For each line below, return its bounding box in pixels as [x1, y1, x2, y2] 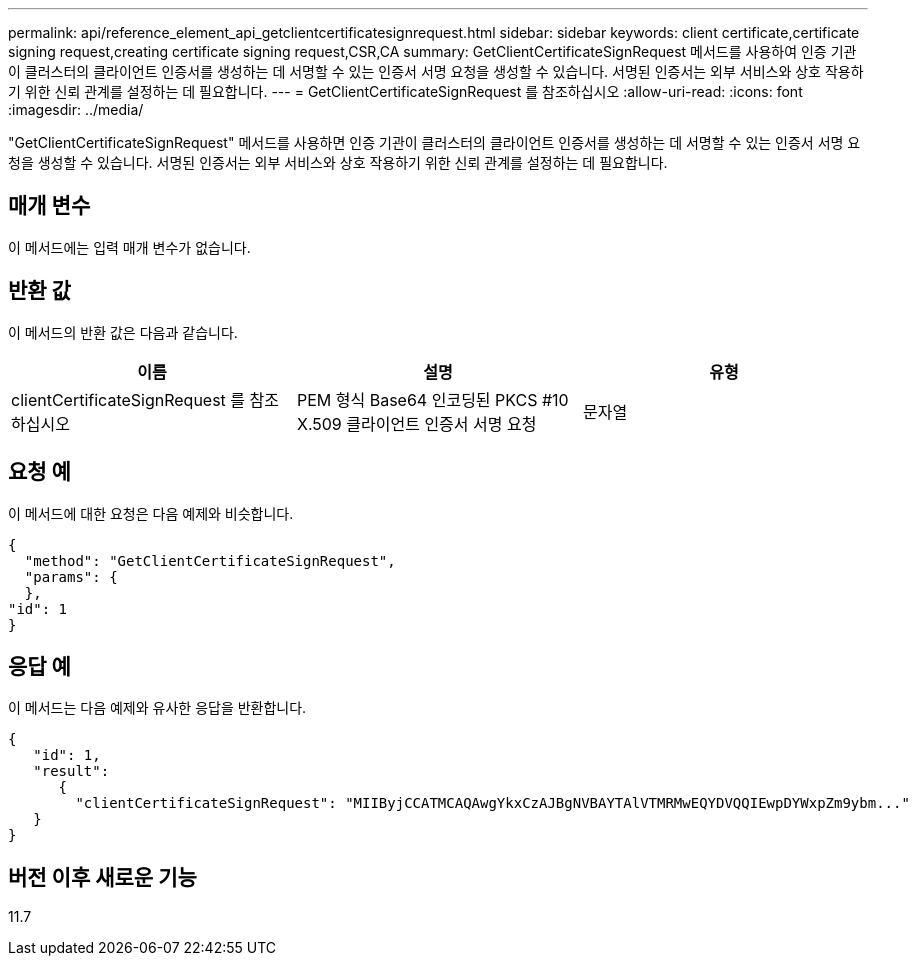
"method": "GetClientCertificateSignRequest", [24, 552, 396, 569]
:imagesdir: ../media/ [8, 101, 144, 118]
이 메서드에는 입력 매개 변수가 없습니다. [8, 238, 251, 256]
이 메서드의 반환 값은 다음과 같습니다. [8, 323, 238, 341]
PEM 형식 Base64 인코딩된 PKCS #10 [296, 389, 569, 410]
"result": [33, 763, 110, 780]
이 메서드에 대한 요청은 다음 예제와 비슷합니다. [8, 504, 294, 522]
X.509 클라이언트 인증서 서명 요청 [296, 413, 537, 434]
